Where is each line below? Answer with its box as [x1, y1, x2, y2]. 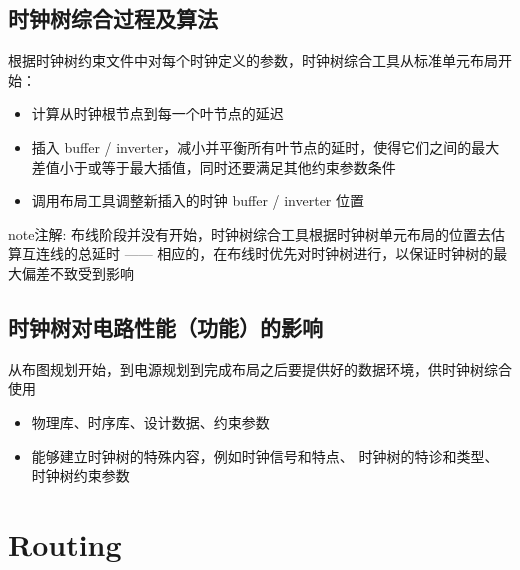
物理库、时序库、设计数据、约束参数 [31, 411, 270, 432]
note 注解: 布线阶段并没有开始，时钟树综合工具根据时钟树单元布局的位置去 [8, 223, 492, 244]
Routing [8, 523, 122, 564]
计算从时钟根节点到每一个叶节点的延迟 [31, 103, 284, 124]
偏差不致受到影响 [21, 262, 134, 283]
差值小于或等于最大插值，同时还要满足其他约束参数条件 [31, 156, 396, 177]
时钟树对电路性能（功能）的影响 [8, 311, 323, 342]
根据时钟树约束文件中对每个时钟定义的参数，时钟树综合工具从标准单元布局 [8, 50, 498, 71]
